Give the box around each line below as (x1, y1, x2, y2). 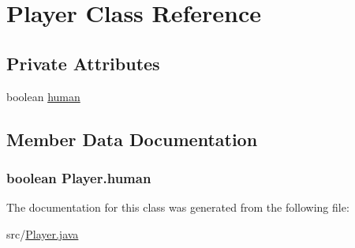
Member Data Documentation (6, 126, 258, 151)
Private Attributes (6, 51, 160, 75)
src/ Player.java (6, 225, 79, 242)
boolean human (6, 88, 80, 104)
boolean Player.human (6, 167, 151, 187)
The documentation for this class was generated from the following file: (6, 199, 349, 216)
